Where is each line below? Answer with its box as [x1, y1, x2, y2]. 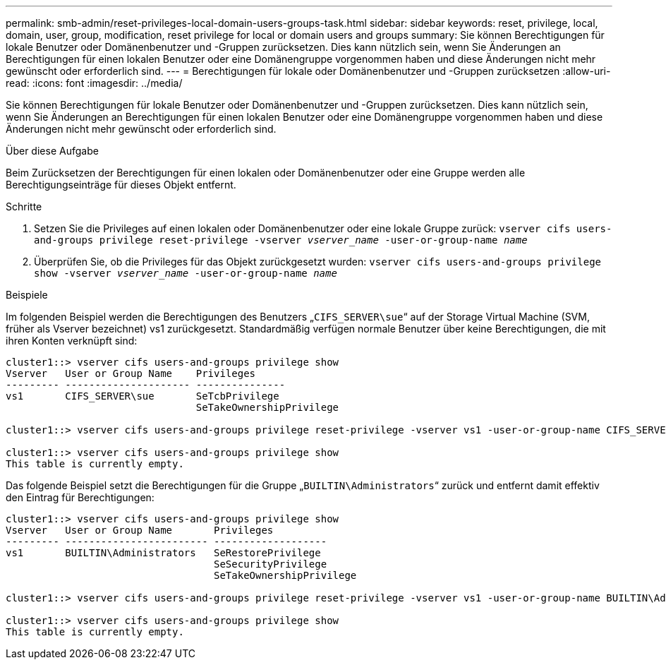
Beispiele [6, 289, 48, 301]
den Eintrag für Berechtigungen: [6, 491, 155, 503]
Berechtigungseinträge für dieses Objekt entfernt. [6, 179, 236, 191]
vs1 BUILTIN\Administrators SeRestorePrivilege [6, 547, 321, 558]
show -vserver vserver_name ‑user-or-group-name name [34, 268, 337, 279]
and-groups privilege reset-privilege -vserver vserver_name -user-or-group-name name [34, 234, 528, 246]
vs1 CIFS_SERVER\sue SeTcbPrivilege [6, 390, 279, 402]
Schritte [6, 200, 42, 212]
